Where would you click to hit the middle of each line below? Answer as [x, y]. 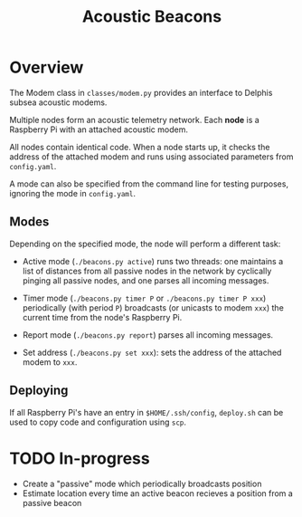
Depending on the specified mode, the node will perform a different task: [145, 244]
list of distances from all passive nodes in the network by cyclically [147, 271]
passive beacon [52, 503]
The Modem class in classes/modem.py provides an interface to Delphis [141, 92]
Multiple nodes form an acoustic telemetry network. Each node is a [134, 120]
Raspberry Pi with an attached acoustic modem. [99, 129]
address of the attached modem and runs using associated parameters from [151, 157]
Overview [47, 67]
